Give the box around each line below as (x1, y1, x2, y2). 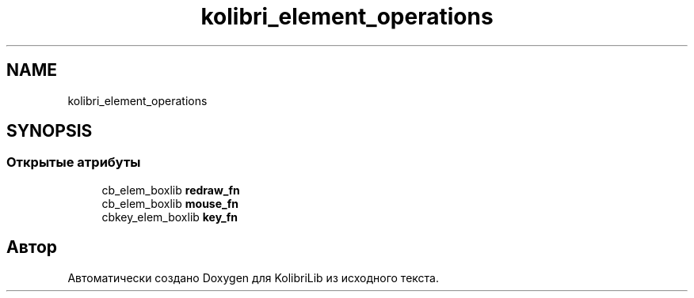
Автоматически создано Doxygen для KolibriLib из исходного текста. (67, 270, 439, 285)
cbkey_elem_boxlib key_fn (101, 209, 238, 224)
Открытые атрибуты (6, 154, 141, 171)
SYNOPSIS (6, 121, 93, 141)
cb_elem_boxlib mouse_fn (101, 196, 238, 210)
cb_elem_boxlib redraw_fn (101, 183, 240, 197)
